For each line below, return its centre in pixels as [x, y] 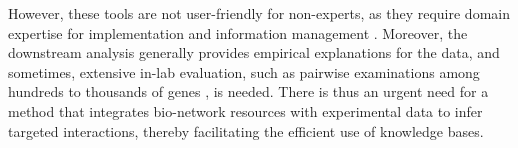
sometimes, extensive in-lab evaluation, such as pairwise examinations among [244, 71]
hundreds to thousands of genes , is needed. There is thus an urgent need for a [248, 91]
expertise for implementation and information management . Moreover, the [238, 32]
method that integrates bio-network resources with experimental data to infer [245, 110]
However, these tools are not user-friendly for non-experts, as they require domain [259, 13]
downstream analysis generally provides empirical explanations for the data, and [254, 52]
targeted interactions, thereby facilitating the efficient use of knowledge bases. [246, 130]
